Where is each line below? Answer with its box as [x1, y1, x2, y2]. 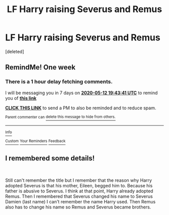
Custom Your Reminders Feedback [5, 138, 66, 144]
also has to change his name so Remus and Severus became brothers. [5, 204, 151, 210]
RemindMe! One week [5, 63, 75, 71]
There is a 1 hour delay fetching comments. [5, 78, 113, 85]
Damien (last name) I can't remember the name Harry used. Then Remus [5, 198, 156, 204]
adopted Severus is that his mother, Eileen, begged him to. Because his [5, 182, 153, 188]
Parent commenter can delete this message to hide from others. [5, 114, 116, 119]
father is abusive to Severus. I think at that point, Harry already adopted [5, 188, 153, 194]
